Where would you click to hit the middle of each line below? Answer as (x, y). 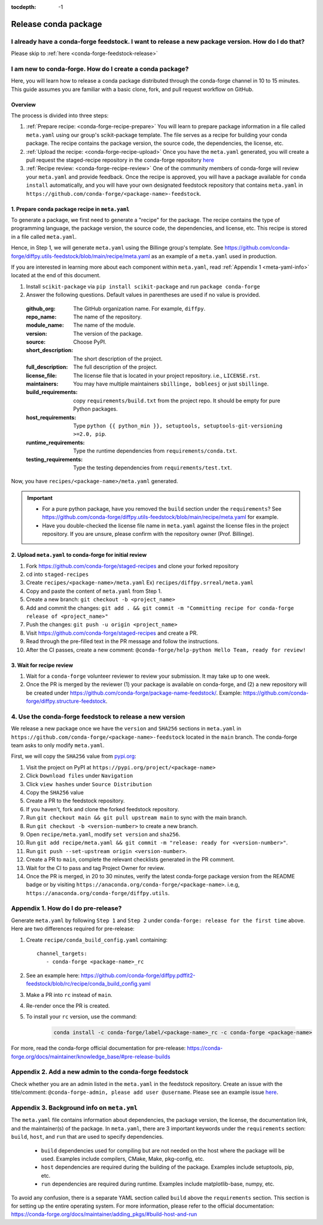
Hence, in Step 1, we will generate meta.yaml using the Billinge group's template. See (117, 248)
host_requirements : (51, 417)
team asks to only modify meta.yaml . (58, 745)
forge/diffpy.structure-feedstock (66, 701)
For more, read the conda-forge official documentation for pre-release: (98, 1048)
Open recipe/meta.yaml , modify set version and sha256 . (103, 834)
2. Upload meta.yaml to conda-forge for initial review (79, 555)
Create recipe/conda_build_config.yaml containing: (97, 939)
